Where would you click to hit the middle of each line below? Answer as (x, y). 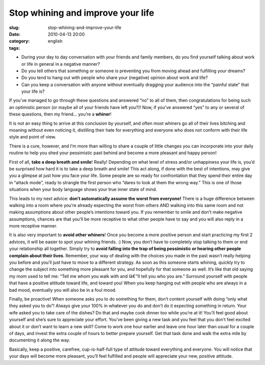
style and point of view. (33, 137)
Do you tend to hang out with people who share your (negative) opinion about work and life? (115, 78)
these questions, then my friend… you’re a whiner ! (60, 114)
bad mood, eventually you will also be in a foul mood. (63, 290)
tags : (14, 48)
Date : (15, 34)
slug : (14, 28)
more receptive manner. (33, 226)
